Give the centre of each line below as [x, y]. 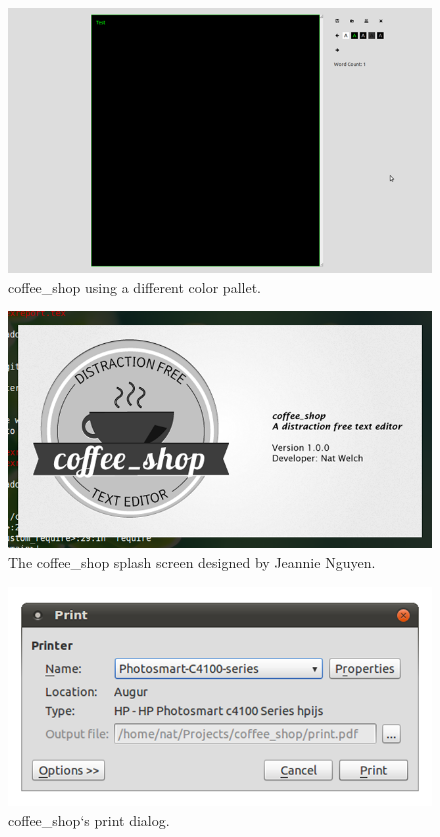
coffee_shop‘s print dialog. [89, 819]
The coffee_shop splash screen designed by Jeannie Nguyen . [192, 561]
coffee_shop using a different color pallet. [134, 286]
